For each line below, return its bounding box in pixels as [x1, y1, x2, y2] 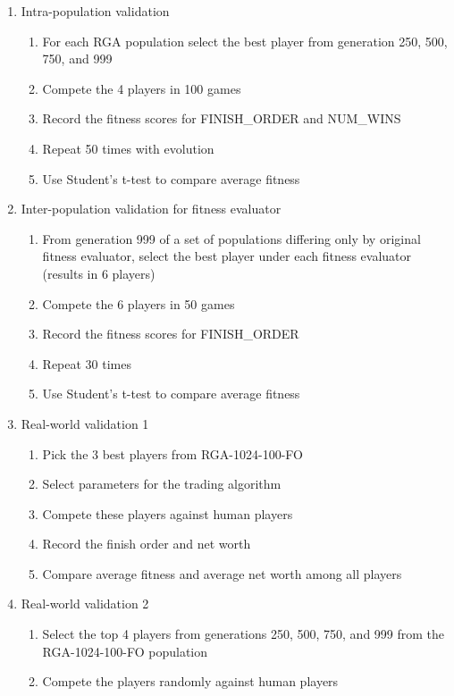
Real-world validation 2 [21, 594, 149, 613]
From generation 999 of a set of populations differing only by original [42, 229, 421, 247]
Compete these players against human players [42, 504, 293, 523]
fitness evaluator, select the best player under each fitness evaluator [42, 247, 412, 265]
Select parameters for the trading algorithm [42, 474, 282, 493]
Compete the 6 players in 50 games [42, 294, 235, 313]
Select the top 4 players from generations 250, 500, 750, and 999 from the [42, 625, 445, 643]
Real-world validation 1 [21, 414, 149, 432]
